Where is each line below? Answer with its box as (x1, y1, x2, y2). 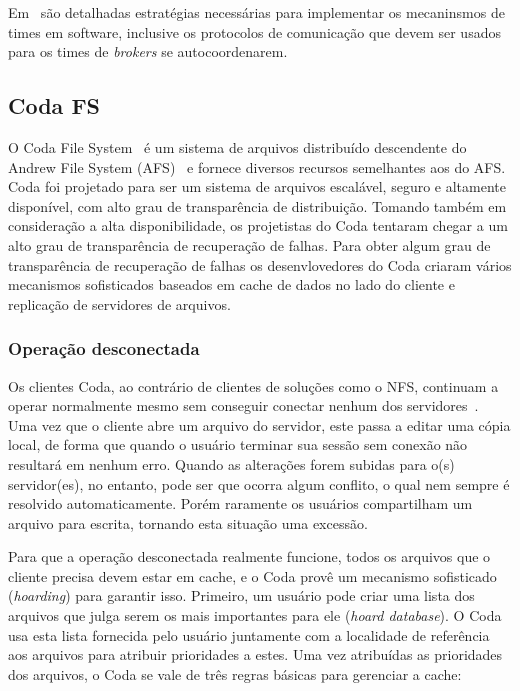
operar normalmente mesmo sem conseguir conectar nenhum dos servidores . (8, 395, 479, 416)
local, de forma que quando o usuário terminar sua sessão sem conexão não (8, 434, 468, 455)
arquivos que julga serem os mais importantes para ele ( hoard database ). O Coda (8, 605, 502, 626)
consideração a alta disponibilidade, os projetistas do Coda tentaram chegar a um (8, 215, 508, 236)
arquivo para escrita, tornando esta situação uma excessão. (8, 512, 368, 533)
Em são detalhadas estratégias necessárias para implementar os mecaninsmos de (8, 2, 505, 22)
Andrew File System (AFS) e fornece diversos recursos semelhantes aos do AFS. (8, 156, 506, 177)
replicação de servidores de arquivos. (8, 293, 231, 314)
